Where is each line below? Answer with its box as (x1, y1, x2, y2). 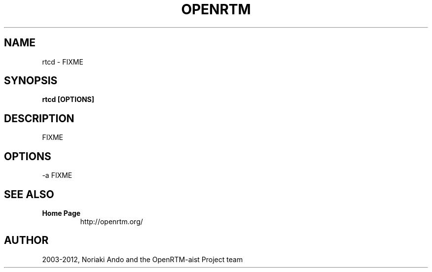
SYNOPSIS (4, 74, 58, 87)
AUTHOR (4, 234, 49, 247)
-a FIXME (42, 171, 72, 180)
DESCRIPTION (4, 112, 74, 125)
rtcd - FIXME (42, 57, 83, 66)
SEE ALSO (4, 188, 54, 201)
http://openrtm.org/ (80, 217, 143, 226)
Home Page (42, 208, 81, 217)
